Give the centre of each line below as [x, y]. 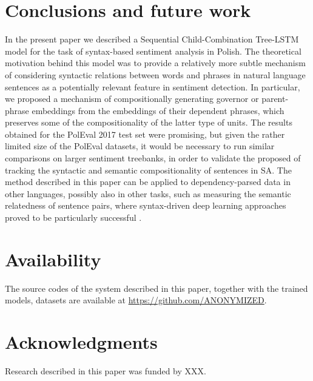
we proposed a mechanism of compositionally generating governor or [132, 99]
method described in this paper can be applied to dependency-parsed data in [148, 182]
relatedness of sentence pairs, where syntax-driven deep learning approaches [146, 205]
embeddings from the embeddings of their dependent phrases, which [158, 110]
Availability [53, 259]
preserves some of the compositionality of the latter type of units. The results [149, 122]
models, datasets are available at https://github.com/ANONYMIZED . [136, 300]
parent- [275, 99]
